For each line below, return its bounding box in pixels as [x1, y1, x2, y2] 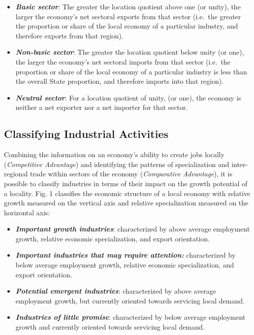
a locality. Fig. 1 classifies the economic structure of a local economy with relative [4, 188, 251, 198]
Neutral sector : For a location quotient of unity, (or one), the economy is [15, 92, 241, 102]
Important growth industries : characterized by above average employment [15, 224, 250, 234]
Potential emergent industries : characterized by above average [15, 286, 217, 296]
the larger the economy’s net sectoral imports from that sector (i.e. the [15, 56, 230, 67]
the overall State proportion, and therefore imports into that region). [15, 76, 224, 86]
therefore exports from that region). [15, 30, 124, 40]
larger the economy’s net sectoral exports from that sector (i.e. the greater [15, 11, 241, 21]
